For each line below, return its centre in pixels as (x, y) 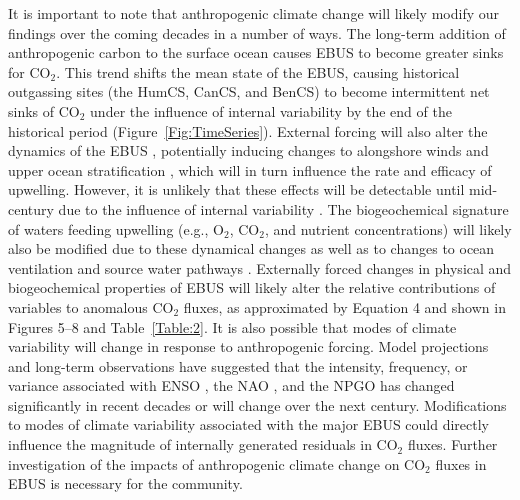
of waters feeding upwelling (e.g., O (116, 228)
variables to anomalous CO (91, 306)
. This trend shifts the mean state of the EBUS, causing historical (258, 71)
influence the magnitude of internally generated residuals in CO (203, 444)
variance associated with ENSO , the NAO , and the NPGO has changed (231, 385)
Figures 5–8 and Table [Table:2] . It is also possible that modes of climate (232, 326)
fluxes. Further (452, 444)
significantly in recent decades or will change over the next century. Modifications (257, 404)
